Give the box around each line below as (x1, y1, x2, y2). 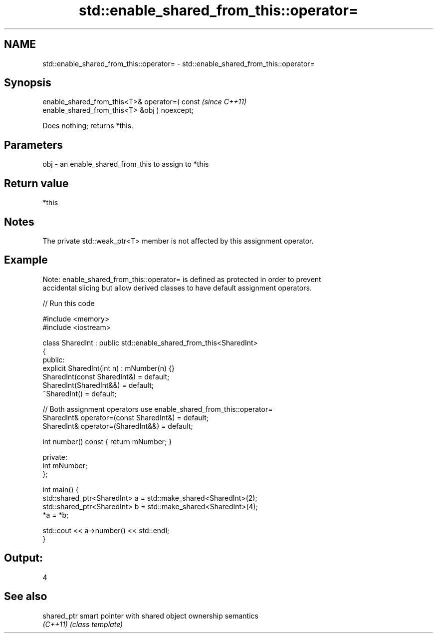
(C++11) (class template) (42, 620, 123, 629)
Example (4, 254, 48, 267)
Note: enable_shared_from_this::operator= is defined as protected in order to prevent (42, 275, 321, 284)
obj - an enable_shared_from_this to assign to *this (42, 160, 209, 169)
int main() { (42, 485, 79, 494)
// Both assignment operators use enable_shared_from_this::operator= (42, 404, 273, 413)
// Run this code (42, 299, 95, 308)
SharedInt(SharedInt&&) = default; (42, 380, 154, 389)
